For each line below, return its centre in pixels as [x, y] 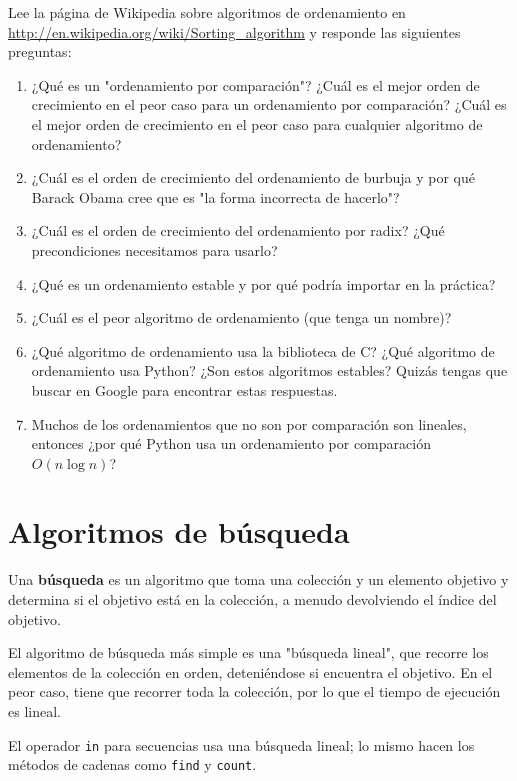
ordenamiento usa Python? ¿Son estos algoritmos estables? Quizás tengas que [269, 370]
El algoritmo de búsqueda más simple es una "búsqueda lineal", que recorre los [248, 652]
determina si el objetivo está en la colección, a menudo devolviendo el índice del [252, 599]
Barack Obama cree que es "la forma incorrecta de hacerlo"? [215, 196]
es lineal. [34, 710]
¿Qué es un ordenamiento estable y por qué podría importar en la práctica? [263, 283]
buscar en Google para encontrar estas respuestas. [184, 389]
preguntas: [40, 51]
